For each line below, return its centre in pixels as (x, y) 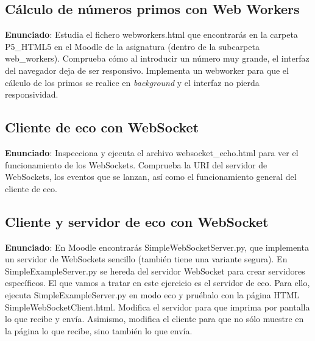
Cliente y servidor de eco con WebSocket (137, 221)
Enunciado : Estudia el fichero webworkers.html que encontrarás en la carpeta (151, 34)
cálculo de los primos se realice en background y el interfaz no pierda (132, 82)
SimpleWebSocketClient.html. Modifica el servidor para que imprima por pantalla (157, 307)
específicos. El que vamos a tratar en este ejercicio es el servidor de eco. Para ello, (157, 283)
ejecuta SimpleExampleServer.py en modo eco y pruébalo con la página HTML (152, 294)
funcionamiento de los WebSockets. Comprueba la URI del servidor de (136, 164)
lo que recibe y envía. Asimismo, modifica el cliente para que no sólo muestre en (154, 319)
